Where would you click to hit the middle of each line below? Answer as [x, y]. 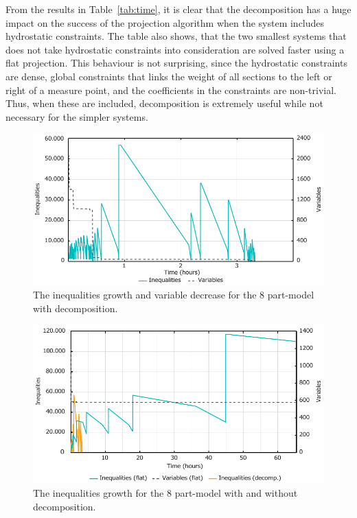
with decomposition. [76, 308]
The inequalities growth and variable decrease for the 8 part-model [174, 295]
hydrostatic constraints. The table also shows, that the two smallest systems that [176, 36]
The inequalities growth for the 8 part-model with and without [165, 493]
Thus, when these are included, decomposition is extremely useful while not [164, 103]
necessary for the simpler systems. [77, 116]
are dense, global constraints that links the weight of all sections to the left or [169, 76]
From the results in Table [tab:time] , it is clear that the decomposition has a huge [178, 9]
